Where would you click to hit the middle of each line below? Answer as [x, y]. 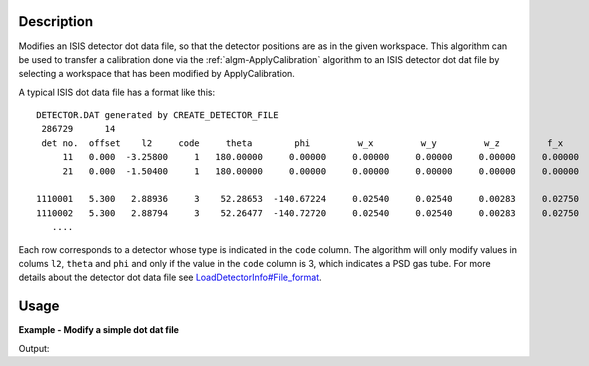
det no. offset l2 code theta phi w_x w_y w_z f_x [302, 143]
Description [56, 21]
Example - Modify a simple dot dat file [99, 330]
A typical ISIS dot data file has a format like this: [116, 92]
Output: [34, 348]
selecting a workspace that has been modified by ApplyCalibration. [156, 74]
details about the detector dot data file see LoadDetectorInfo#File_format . [170, 277]
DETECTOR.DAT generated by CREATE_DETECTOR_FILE [157, 115]
